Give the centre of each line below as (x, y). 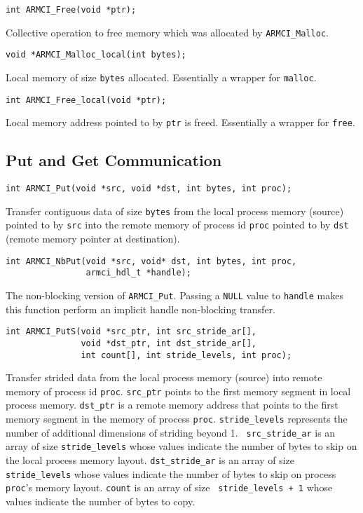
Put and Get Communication (114, 160)
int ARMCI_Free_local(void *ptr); (86, 100)
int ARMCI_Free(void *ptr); (71, 10)
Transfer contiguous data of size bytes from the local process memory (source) (175, 211)
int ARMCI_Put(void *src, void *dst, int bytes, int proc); (149, 189)
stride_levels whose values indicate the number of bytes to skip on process (171, 473)
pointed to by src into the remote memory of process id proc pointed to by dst (177, 225)
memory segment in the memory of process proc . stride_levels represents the (177, 419)
